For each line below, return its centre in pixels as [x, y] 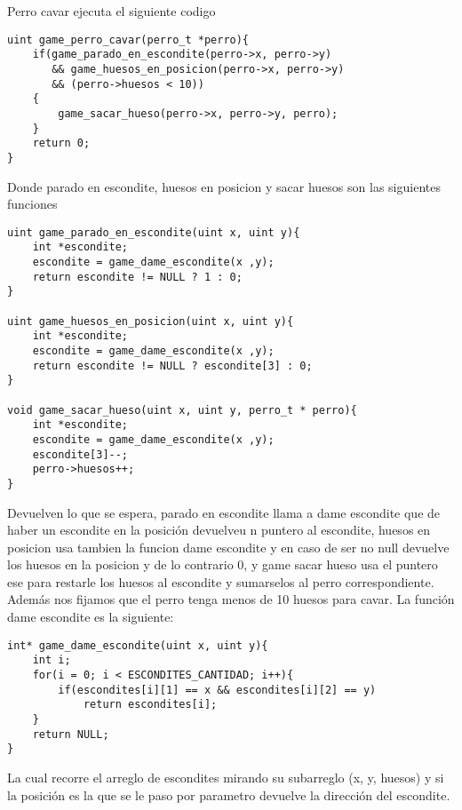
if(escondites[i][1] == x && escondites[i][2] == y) [217, 690]
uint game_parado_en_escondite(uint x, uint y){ [154, 232]
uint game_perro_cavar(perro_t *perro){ [128, 40]
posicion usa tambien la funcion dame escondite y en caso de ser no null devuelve [228, 547]
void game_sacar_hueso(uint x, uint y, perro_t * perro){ [182, 410]
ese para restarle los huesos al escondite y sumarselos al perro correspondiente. [221, 581]
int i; [52, 660]
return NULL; [71, 734]
